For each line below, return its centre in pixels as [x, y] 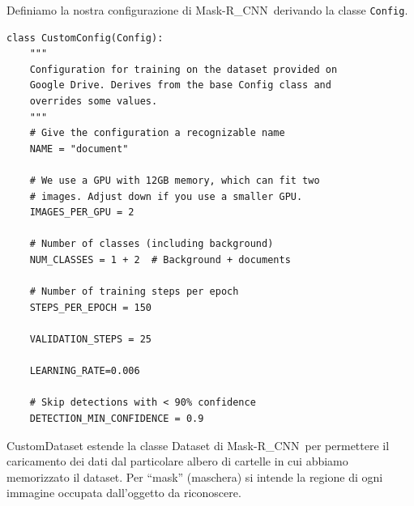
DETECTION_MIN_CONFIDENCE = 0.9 [117, 418]
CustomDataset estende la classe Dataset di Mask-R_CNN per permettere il [198, 445]
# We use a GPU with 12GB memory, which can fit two [175, 181]
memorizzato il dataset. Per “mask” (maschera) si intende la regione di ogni [195, 476]
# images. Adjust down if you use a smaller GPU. [166, 196]
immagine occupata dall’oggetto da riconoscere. [124, 493]
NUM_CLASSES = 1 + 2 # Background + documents [160, 259]
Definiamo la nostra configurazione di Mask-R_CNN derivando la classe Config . [207, 10]
